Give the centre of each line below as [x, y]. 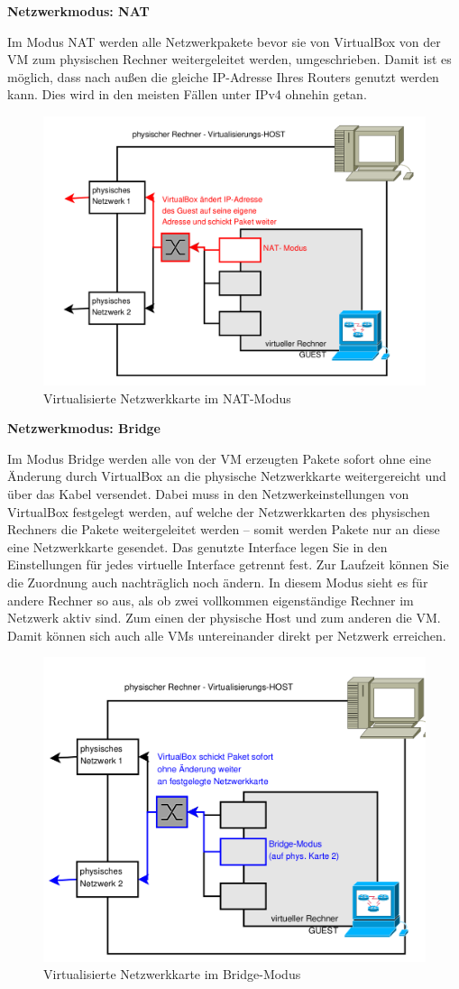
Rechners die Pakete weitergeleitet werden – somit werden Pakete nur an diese [224, 529]
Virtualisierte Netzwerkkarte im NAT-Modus [167, 397]
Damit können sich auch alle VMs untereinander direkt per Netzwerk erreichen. [227, 635]
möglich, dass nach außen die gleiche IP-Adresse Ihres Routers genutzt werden [223, 76]
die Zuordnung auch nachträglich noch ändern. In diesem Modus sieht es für [218, 582]
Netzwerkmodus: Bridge [84, 428]
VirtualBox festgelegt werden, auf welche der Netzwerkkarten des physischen [219, 511]
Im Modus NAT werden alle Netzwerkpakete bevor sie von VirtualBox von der [224, 41]
